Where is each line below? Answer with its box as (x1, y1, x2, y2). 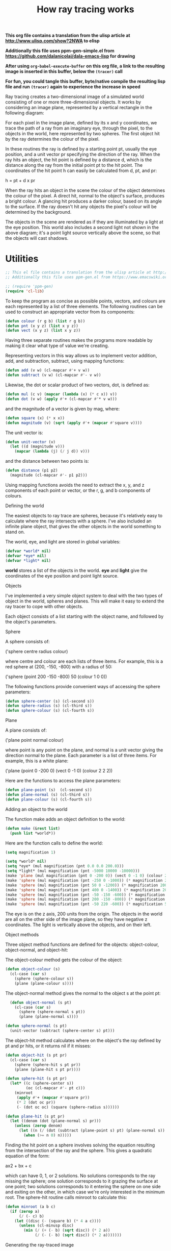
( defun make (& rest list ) (5, 825, 60, 831)
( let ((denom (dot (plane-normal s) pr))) (10, 1118, 101, 1123)
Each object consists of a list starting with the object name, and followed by (5, 613, 164, 619)
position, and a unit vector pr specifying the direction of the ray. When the (5, 152, 160, 158)
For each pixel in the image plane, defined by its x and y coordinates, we (5, 120, 157, 126)
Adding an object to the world (5, 806, 68, 812)
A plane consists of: (5, 727, 47, 733)
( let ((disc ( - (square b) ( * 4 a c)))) (14, 1218, 101, 1223)
